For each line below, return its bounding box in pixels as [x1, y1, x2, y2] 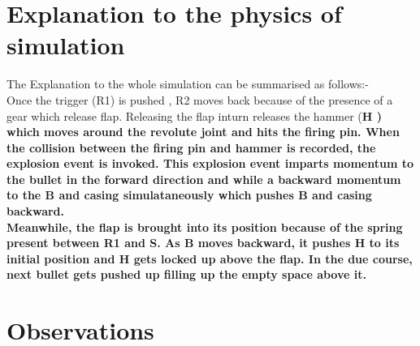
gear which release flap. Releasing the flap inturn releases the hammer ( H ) [6, 107, 382, 124]
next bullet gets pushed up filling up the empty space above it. [6, 266, 366, 283]
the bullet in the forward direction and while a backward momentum [6, 170, 401, 187]
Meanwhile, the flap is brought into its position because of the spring [6, 218, 403, 235]
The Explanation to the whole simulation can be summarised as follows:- [6, 75, 369, 92]
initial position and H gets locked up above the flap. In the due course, [6, 250, 413, 267]
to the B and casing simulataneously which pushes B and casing [6, 186, 372, 203]
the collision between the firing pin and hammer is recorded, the [6, 139, 376, 156]
